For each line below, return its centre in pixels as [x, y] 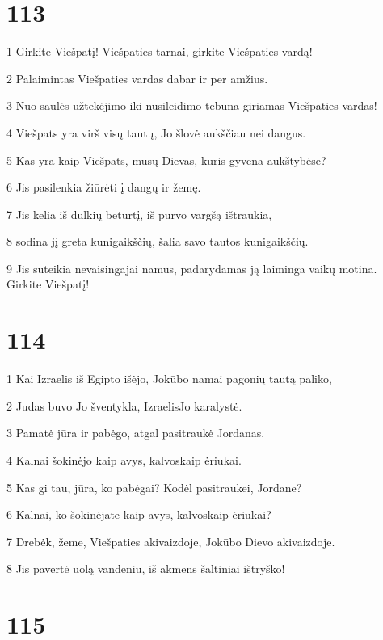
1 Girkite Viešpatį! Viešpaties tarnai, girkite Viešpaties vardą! [160, 51]
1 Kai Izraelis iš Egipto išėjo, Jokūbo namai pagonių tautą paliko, [169, 379]
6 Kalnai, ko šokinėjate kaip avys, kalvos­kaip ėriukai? [139, 514]
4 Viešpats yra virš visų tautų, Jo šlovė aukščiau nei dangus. [156, 132]
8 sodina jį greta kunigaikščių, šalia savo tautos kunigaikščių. [158, 241]
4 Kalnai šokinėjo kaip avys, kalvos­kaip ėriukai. [124, 459]
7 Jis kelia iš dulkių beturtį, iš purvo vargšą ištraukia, [139, 214]
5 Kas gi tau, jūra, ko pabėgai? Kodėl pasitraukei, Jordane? [154, 487]
